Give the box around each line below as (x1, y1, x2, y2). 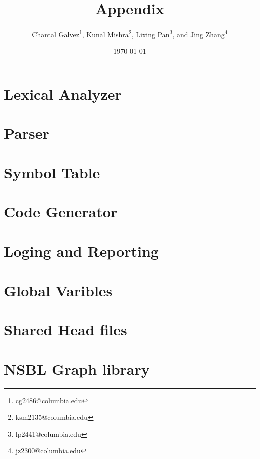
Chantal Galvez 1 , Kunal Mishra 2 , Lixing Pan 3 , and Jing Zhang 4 (32, 28, 228, 39)
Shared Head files (4, 319, 127, 340)
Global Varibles (4, 280, 113, 300)
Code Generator (4, 201, 118, 222)
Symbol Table (4, 162, 100, 182)
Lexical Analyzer (4, 83, 122, 104)
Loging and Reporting (4, 241, 159, 261)
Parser (4, 123, 49, 143)
